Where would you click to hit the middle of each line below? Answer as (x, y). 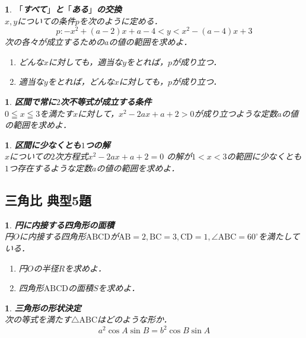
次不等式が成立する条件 (106, 102)
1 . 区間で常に (31, 102)
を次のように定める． (121, 20)
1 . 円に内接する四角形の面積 (60, 224)
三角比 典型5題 (48, 200)
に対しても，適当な (85, 61)
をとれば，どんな (81, 82)
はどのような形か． (135, 319)
